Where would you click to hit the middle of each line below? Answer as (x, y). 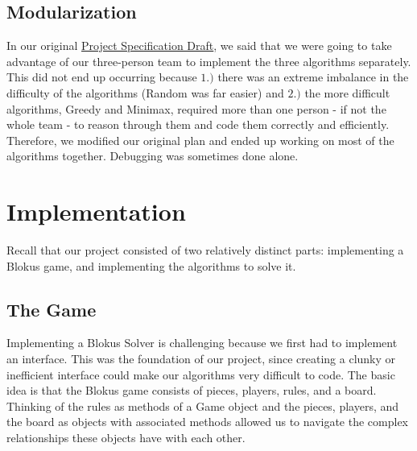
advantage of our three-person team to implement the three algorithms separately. (209, 61)
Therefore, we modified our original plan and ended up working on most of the (200, 140)
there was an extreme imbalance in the (313, 77)
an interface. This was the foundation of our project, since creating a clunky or (201, 359)
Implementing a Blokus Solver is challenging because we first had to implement (202, 343)
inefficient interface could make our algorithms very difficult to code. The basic (201, 374)
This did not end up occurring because (102, 77)
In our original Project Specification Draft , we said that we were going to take (199, 46)
